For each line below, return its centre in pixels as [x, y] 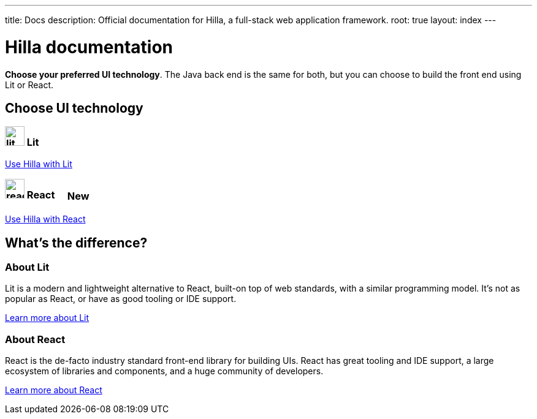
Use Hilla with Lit [39, 164]
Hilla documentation [89, 47]
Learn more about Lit [47, 318]
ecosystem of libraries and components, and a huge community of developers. [164, 371]
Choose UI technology [74, 108]
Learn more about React [54, 390]
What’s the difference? [76, 243]
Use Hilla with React [45, 219]
